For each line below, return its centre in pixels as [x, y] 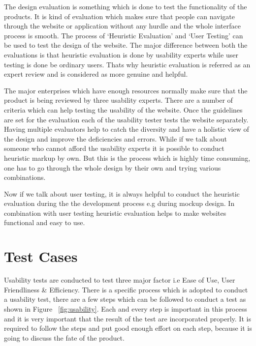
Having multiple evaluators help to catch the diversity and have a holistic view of [127, 129]
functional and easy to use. [45, 222]
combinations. [25, 177]
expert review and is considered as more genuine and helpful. [96, 74]
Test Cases [41, 256]
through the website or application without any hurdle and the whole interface [122, 26]
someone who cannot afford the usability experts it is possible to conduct [114, 148]
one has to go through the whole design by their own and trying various [112, 167]
